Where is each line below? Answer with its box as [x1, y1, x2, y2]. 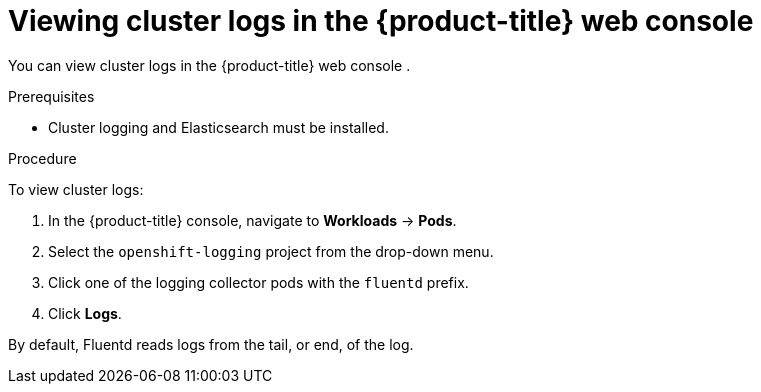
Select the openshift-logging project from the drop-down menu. [48, 242, 494, 260]
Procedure [8, 149, 77, 167]
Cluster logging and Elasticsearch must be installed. [48, 118, 389, 136]
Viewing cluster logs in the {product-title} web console [8, 4, 754, 38]
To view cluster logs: [8, 180, 144, 198]
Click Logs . [48, 304, 122, 322]
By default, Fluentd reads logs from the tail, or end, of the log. [8, 335, 414, 353]
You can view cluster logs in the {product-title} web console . [8, 56, 411, 74]
